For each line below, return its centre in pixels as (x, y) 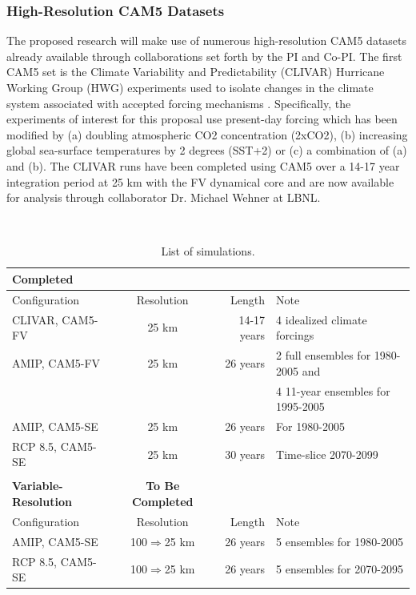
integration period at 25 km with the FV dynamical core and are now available (200, 181)
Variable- (38, 486)
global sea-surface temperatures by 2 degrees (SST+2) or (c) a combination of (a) (207, 150)
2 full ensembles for (324, 355)
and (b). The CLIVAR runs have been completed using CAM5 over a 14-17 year (203, 165)
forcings (295, 335)
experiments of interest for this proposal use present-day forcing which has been (202, 119)
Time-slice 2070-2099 (327, 454)
